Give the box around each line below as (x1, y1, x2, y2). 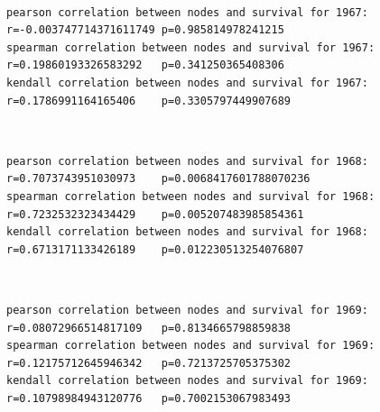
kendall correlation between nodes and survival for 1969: (6, 374, 368, 388)
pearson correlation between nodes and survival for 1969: (6, 303, 368, 316)
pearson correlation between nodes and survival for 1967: (6, 5, 368, 19)
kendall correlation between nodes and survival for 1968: (6, 225, 368, 239)
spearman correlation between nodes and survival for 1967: (6, 41, 375, 54)
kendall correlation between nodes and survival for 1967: (6, 76, 368, 89)
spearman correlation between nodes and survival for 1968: (6, 189, 375, 203)
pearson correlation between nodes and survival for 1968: (6, 154, 368, 168)
